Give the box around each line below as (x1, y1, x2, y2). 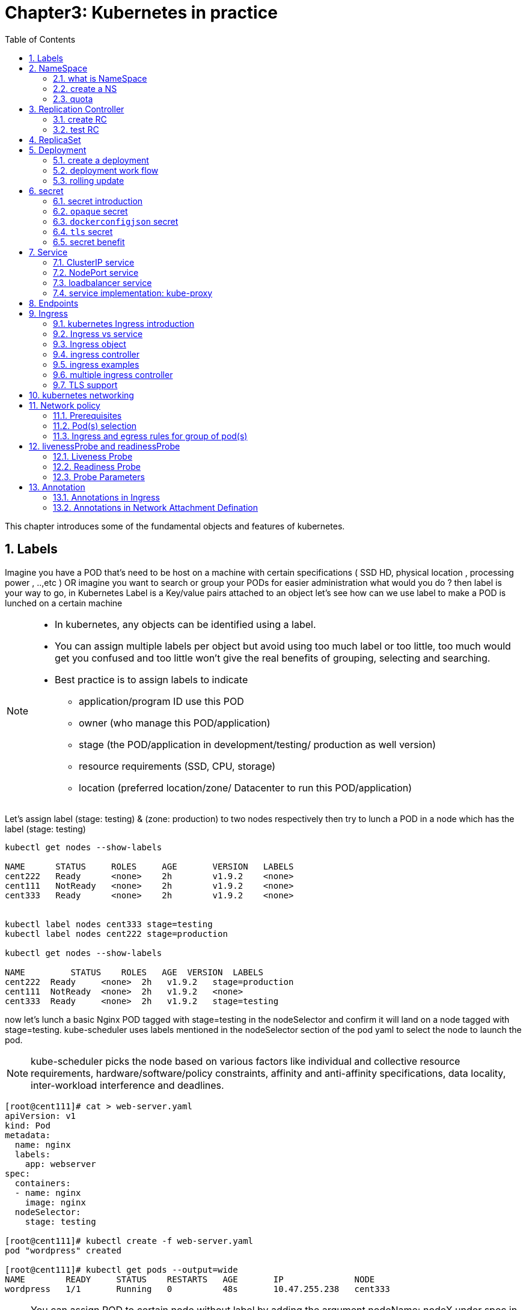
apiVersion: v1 (5, 1110, 76, 1121)
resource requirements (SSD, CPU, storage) (79, 760, 276, 772)
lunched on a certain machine (5, 597, 123, 608)
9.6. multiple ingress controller (53, 369, 173, 380)
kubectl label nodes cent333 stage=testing (5, 919, 213, 929)
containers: (14, 1178, 71, 1188)
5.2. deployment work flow (53, 165, 159, 175)
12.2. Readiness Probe (53, 461, 141, 472)
